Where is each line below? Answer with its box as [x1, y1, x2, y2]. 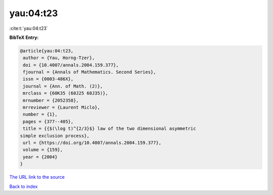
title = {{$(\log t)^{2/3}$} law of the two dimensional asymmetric [23, 126, 196, 131]
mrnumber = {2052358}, [23, 97, 79, 103]
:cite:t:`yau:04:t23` [9, 25, 48, 31]
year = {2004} [23, 154, 58, 160]
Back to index [9, 183, 38, 189]
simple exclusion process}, [20, 133, 89, 138]
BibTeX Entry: [9, 34, 39, 40]
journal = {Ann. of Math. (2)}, [23, 83, 103, 89]
